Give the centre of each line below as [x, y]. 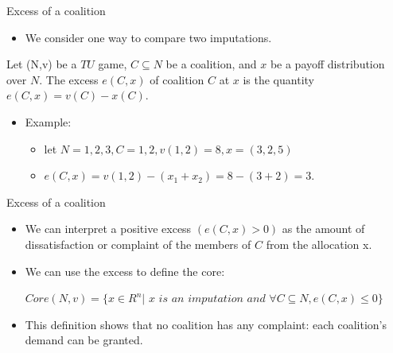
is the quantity [278, 79]
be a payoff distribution [327, 64]
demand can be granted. [84, 340]
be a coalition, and [211, 64]
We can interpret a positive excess [108, 229]
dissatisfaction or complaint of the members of [138, 244]
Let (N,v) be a [42, 64]
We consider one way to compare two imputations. [148, 37]
